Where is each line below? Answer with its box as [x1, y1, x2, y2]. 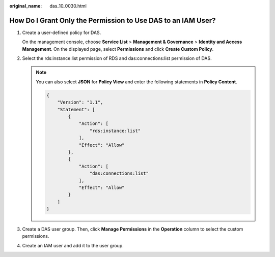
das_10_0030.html [49, 3, 87, 9]
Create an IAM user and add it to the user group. [22, 242, 124, 248]
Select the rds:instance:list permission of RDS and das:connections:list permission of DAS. [22, 55, 212, 61]
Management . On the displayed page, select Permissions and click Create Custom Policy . [22, 46, 214, 52]
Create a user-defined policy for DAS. [22, 29, 101, 36]
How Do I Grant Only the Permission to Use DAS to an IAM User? [9, 16, 216, 25]
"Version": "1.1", [57, 100, 103, 105]
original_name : [9, 3, 42, 9]
